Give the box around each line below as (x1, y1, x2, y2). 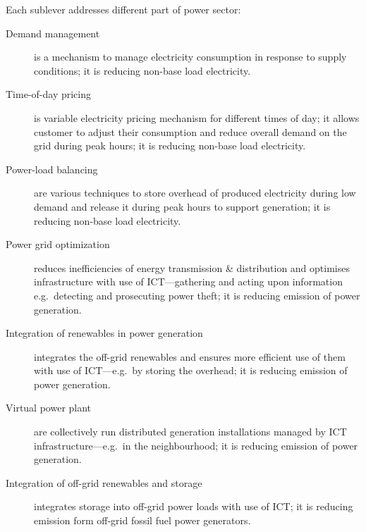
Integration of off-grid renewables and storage (6, 475, 202, 490)
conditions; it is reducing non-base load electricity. (34, 63, 251, 78)
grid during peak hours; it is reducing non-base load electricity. (34, 138, 306, 153)
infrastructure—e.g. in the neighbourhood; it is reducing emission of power (34, 438, 358, 452)
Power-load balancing (6, 161, 98, 176)
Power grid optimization (6, 237, 110, 252)
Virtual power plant (6, 400, 92, 415)
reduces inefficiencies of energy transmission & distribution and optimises (34, 260, 350, 275)
